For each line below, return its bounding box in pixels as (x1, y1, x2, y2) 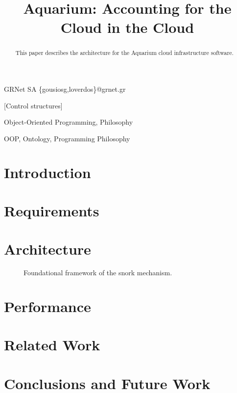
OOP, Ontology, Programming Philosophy (4, 133, 130, 143)
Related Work (4, 335, 100, 355)
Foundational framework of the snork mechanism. (24, 267, 172, 278)
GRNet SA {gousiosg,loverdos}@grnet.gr (4, 84, 126, 94)
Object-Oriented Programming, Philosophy (4, 117, 133, 127)
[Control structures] (4, 100, 63, 110)
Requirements (4, 200, 99, 220)
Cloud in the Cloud (60, 17, 194, 37)
